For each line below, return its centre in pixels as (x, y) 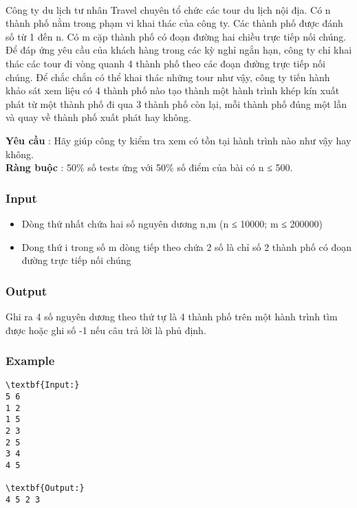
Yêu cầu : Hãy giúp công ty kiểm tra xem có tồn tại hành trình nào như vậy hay (178, 140)
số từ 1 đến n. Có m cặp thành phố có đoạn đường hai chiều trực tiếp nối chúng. (176, 36)
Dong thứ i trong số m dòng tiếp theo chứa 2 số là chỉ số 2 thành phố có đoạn (186, 246)
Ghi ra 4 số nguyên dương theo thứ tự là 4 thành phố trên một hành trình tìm (172, 316)
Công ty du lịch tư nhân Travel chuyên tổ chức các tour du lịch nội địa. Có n (168, 9)
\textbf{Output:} (45, 488)
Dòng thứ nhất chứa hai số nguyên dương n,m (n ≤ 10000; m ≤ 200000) (172, 223)
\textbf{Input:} (43, 385)
